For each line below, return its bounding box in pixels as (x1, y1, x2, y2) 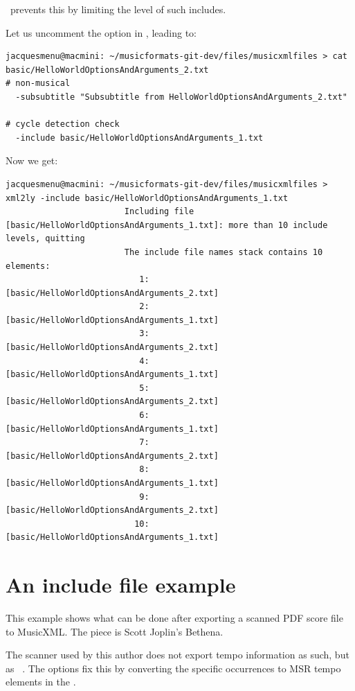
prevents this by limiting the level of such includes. (10, 2, 226, 16)
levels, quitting (6, 234, 85, 244)
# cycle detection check (6, 119, 120, 130)
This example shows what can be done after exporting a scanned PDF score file (6, 611, 343, 625)
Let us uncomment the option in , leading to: (6, 25, 197, 40)
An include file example (6, 570, 236, 599)
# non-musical (6, 78, 71, 89)
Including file (124, 207, 194, 217)
